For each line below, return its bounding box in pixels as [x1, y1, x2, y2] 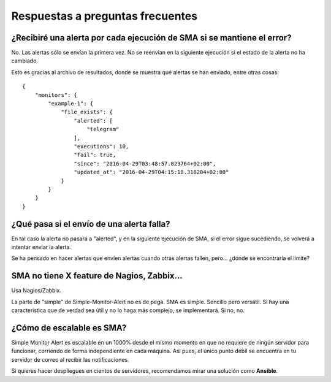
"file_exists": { [61, 109, 113, 116]
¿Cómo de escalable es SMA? [11, 323, 127, 333]
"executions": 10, [74, 143, 129, 150]
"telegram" [86, 126, 120, 133]
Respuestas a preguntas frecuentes [11, 9, 198, 23]
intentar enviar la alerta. [11, 243, 72, 251]
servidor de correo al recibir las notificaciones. [11, 356, 129, 363]
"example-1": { [48, 100, 94, 107]
